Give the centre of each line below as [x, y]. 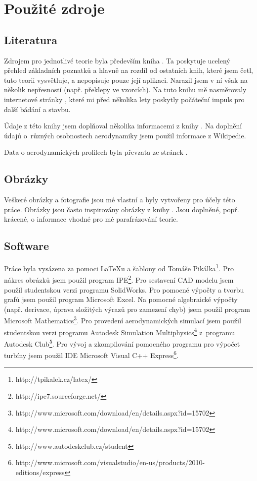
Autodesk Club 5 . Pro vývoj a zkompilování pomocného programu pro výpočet [122, 343]
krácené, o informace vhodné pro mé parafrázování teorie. [91, 219]
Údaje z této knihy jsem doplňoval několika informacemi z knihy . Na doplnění [123, 126]
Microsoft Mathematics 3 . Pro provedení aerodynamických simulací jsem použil [123, 320]
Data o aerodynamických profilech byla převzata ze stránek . [96, 152]
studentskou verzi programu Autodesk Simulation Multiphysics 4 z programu [120, 331]
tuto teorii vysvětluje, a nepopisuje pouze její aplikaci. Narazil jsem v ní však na [126, 80]
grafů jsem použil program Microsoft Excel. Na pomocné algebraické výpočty [121, 299]
